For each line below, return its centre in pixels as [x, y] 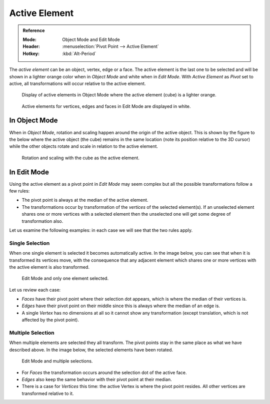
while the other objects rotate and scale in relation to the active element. [84, 146]
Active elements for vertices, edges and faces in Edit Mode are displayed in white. [106, 106]
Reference [34, 30]
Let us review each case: [35, 290]
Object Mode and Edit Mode [91, 39]
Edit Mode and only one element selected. [65, 278]
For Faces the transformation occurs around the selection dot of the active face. [104, 373]
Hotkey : [31, 53]
